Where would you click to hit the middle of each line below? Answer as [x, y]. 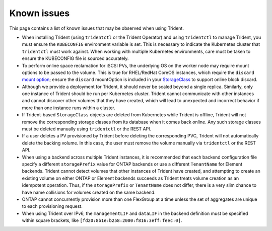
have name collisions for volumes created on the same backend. [89, 192]
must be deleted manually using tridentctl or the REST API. [87, 129]
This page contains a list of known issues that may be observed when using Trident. [96, 28]
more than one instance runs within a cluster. [69, 108]
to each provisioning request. [52, 206]
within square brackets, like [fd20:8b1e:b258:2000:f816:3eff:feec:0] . [102, 220]
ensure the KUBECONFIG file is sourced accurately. [75, 58]
